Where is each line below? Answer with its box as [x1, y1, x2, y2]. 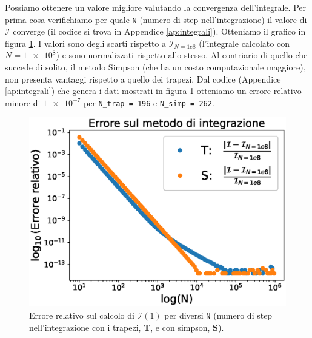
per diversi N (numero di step [164, 308, 273, 321]
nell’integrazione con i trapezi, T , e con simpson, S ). [29, 320, 224, 333]
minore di [5, 96, 41, 109]
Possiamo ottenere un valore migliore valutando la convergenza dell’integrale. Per [5, 1, 306, 13]
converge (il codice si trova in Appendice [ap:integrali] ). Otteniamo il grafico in [13, 25, 306, 38]
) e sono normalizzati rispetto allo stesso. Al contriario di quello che [56, 49, 308, 61]
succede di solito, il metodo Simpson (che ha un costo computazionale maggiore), [5, 61, 306, 73]
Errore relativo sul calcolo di [29, 308, 134, 321]
